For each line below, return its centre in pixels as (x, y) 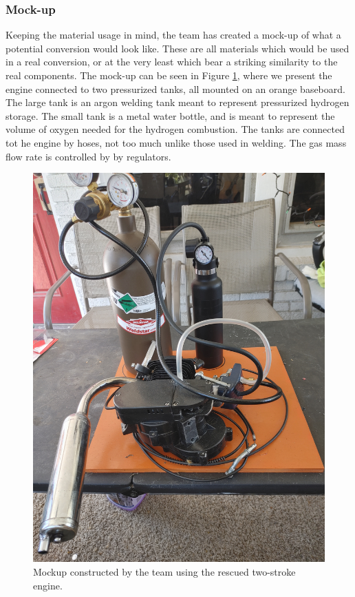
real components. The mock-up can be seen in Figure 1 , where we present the (169, 75)
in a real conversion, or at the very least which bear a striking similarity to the (172, 62)
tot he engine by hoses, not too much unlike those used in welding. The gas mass (176, 142)
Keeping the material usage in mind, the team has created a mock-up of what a (173, 35)
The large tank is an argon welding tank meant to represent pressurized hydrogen (177, 102)
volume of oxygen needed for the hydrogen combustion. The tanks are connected (175, 129)
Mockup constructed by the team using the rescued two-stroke (164, 572)
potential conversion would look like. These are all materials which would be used (177, 48)
